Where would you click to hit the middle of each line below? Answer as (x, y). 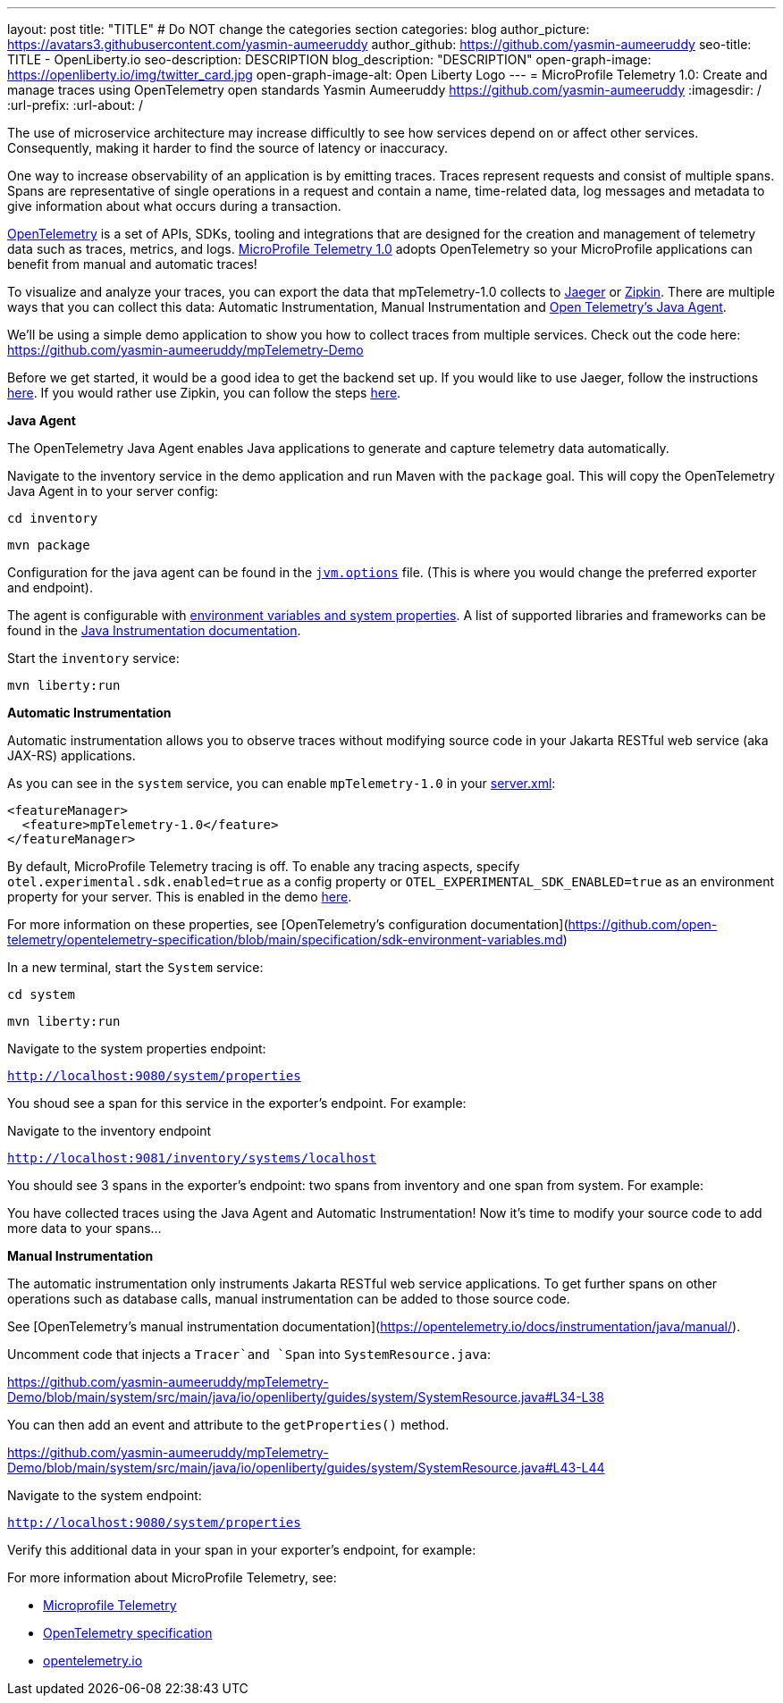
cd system (41, 994)
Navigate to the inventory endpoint (109, 1131)
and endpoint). (50, 587)
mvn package (49, 545)
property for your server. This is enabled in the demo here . (180, 897)
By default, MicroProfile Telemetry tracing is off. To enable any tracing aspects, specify (264, 866)
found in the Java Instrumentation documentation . (154, 630)
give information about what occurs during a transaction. (174, 206)
